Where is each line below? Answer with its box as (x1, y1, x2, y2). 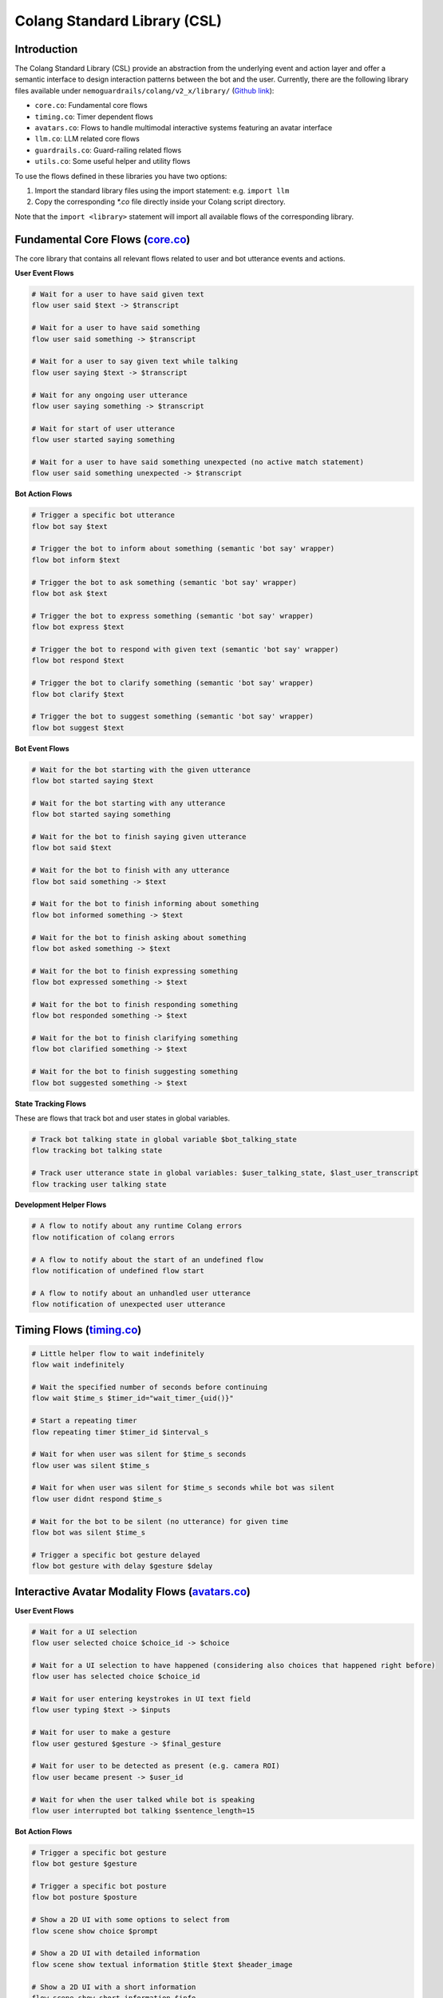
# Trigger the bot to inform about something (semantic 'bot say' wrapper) (31, 544, 335, 553)
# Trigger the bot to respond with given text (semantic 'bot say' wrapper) (31, 644, 339, 654)
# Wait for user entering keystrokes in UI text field (31, 1694, 251, 1704)
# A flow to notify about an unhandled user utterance (31, 1288, 251, 1298)
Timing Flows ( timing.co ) (14, 1323, 142, 1336)
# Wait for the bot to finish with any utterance (31, 866, 230, 875)
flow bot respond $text (31, 656, 125, 665)
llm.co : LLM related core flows (34, 134, 140, 144)
